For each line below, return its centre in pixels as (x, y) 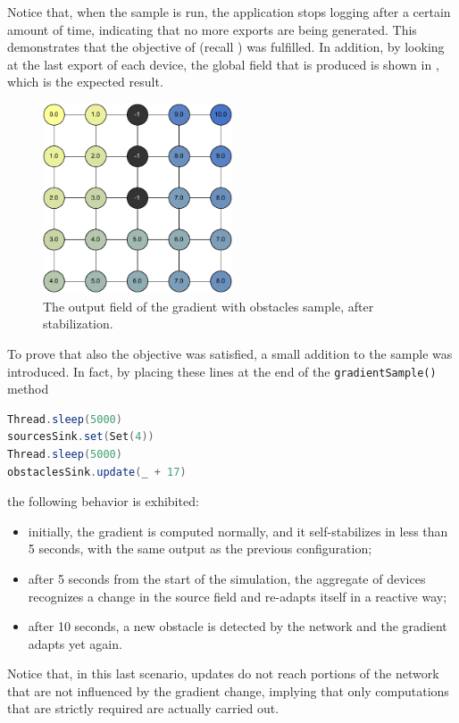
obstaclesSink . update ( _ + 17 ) (97, 472)
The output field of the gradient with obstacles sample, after (209, 306)
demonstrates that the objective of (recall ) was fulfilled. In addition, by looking (226, 47)
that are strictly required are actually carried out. (143, 708)
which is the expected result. (85, 82)
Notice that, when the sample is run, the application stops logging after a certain (229, 12)
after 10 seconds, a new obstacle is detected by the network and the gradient (238, 626)
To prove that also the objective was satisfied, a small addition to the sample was (230, 353)
